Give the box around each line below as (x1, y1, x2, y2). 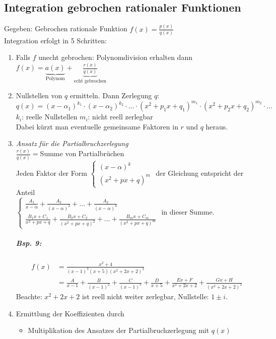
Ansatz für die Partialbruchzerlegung (16, 138, 128, 149)
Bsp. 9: (16, 238, 42, 248)
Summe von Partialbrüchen (40, 148, 124, 159)
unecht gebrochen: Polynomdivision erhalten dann (38, 52, 192, 62)
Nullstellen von (16, 90, 62, 101)
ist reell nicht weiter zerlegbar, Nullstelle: (82, 291, 209, 302)
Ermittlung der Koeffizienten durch (16, 308, 124, 318)
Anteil (16, 187, 35, 197)
